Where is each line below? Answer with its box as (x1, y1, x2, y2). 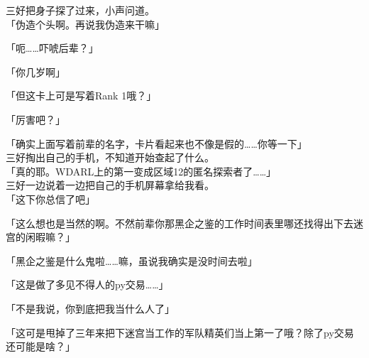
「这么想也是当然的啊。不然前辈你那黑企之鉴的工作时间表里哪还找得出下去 (6, 215, 353, 230)
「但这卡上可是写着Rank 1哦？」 (6, 88, 157, 103)
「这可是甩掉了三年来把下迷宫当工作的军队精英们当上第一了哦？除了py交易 (6, 325, 354, 340)
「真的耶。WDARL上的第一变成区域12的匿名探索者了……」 (6, 163, 277, 178)
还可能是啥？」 (6, 339, 75, 354)
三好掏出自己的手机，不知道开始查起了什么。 (6, 150, 214, 165)
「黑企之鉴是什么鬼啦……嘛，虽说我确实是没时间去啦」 (6, 253, 258, 268)
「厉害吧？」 (6, 112, 65, 126)
